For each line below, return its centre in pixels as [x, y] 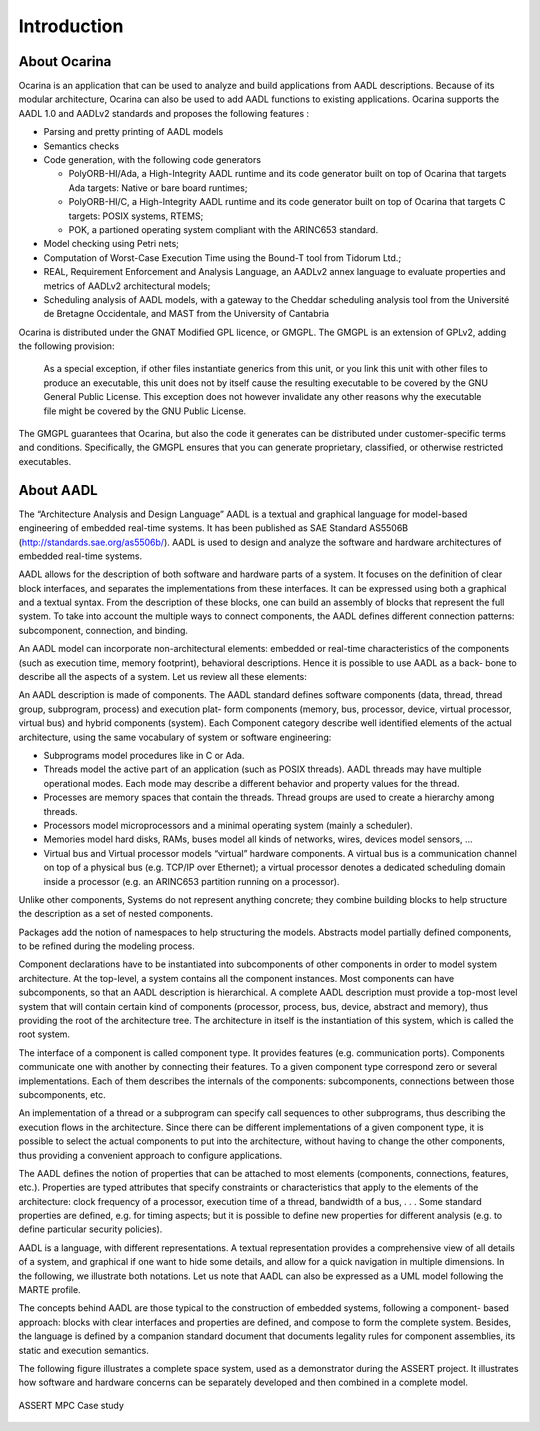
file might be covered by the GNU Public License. [145, 411]
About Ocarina [65, 61]
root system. [44, 1034]
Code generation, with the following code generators [152, 160]
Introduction [71, 26]
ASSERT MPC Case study [71, 1405]
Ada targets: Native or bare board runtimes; [158, 187]
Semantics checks [81, 146]
